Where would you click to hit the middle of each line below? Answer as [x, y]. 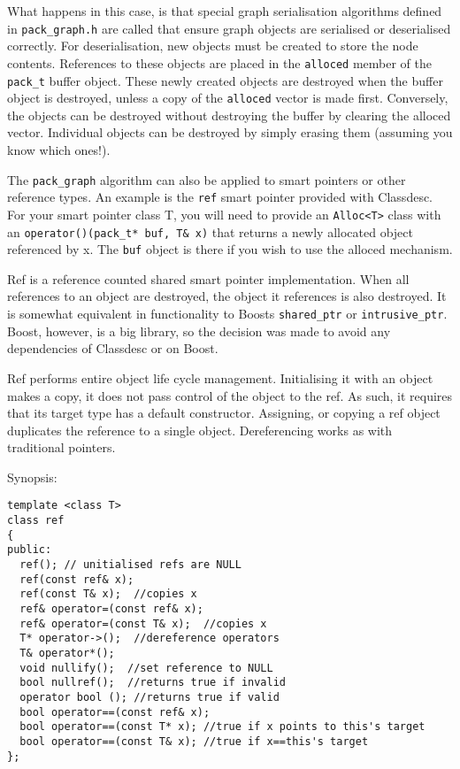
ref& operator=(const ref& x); [111, 609]
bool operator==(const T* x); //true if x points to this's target [222, 727]
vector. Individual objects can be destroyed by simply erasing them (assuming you [230, 132]
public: [30, 550]
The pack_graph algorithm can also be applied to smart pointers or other [207, 179]
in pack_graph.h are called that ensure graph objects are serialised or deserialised [229, 28]
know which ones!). [59, 150]
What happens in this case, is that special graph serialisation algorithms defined [225, 11]
